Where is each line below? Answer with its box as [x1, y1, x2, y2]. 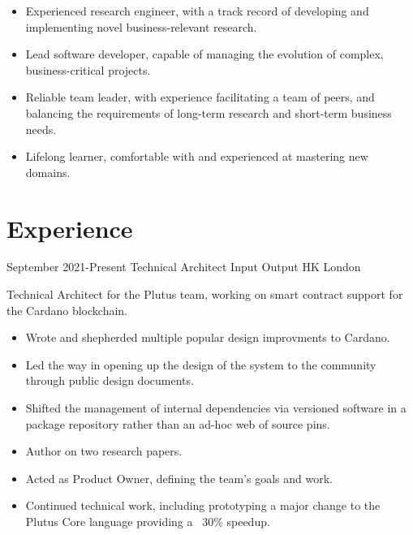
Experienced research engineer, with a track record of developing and [25, 2, 369, 19]
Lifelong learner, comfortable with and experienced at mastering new [25, 148, 368, 165]
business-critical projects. [25, 61, 151, 78]
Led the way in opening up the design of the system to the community [25, 356, 376, 373]
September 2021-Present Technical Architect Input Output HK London [6, 258, 361, 275]
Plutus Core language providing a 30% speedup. [25, 513, 270, 529]
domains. [25, 163, 71, 180]
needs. [25, 120, 57, 137]
